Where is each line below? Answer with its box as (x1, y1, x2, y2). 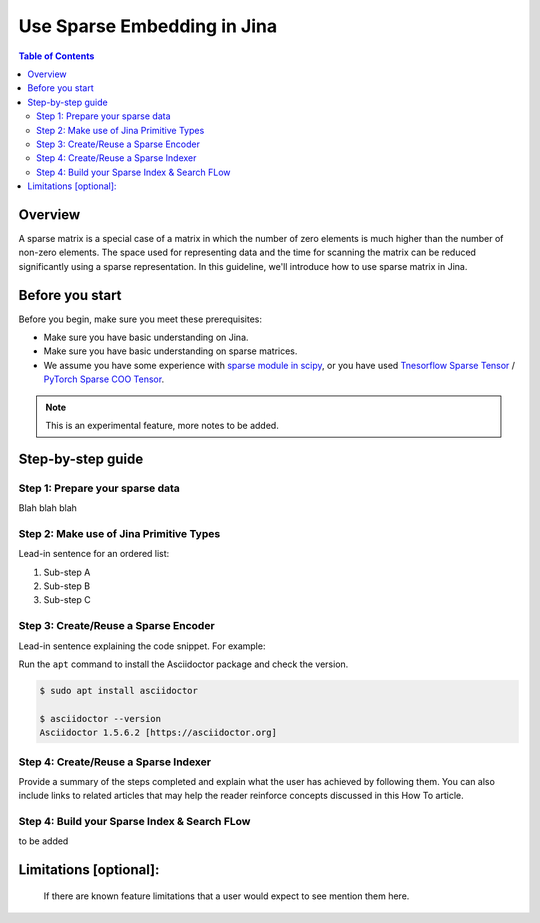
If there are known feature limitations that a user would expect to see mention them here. (43, 890, 410, 902)
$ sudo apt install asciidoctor (39, 685, 199, 696)
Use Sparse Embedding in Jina (18, 15, 278, 37)
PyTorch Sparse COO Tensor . (43, 373, 165, 385)
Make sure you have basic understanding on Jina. (43, 331, 249, 344)
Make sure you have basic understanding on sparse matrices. (43, 345, 298, 357)
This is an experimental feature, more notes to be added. (45, 420, 279, 431)
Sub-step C (43, 594, 92, 606)
